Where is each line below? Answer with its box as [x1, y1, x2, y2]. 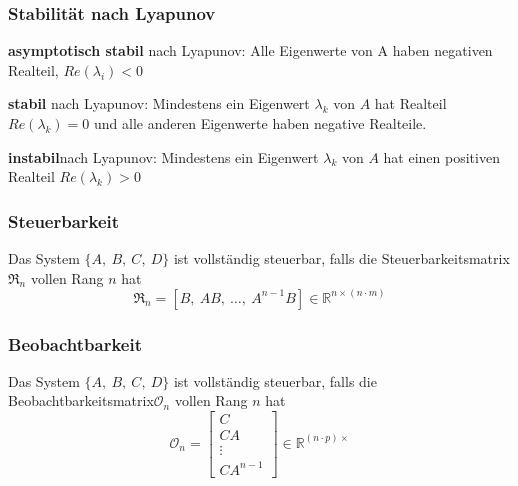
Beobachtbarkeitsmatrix [8, 390, 154, 411]
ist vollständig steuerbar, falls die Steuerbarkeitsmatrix [173, 248, 510, 268]
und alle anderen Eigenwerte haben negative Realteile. [94, 113, 427, 133]
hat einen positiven [383, 146, 500, 167]
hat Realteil [374, 93, 447, 114]
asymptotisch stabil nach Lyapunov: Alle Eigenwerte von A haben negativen [8, 40, 493, 61]
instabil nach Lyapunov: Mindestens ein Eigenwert [8, 146, 319, 167]
